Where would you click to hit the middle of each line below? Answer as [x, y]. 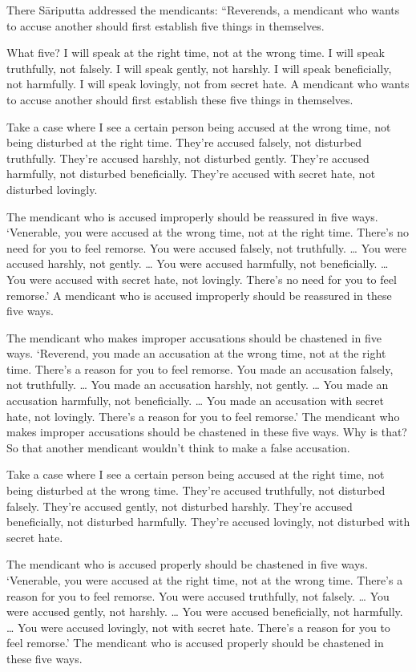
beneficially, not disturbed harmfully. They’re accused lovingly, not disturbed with [208, 522]
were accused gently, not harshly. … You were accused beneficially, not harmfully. [205, 611]
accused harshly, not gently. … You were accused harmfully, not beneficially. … [198, 263]
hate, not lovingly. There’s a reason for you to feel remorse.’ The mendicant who [203, 416]
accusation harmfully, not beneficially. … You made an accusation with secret [195, 401]
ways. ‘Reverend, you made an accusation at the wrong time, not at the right [196, 353]
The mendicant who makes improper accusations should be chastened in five [194, 337]
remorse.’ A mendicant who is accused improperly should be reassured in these [199, 295]
